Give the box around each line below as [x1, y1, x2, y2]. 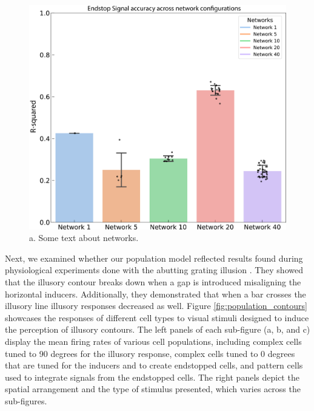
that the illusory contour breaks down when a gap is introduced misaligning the [5, 276, 301, 288]
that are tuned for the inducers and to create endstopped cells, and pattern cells [5, 359, 303, 372]
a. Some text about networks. [29, 231, 139, 244]
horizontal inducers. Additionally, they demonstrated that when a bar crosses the [5, 287, 306, 300]
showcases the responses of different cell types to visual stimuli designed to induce [5, 311, 309, 324]
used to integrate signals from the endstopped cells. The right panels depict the [5, 370, 299, 383]
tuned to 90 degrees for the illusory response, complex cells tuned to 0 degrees [5, 347, 295, 359]
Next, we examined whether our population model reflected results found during [5, 251, 303, 264]
